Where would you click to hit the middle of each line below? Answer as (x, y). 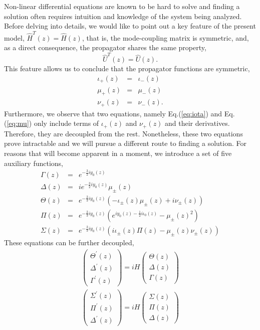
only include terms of (66, 123)
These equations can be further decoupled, (69, 242)
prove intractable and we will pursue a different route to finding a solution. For (125, 143)
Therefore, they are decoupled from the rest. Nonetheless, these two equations (123, 133)
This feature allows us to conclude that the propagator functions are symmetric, (127, 68)
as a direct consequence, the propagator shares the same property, (105, 47)
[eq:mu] (18, 123)
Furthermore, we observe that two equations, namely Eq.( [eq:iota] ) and (113, 113)
